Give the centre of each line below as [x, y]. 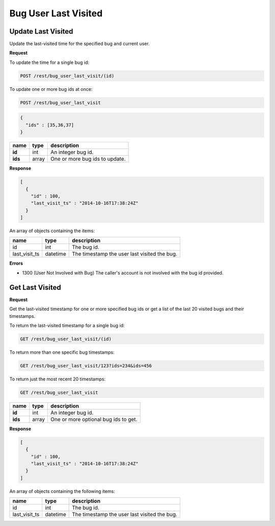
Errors [16, 263]
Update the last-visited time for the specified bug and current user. [79, 44]
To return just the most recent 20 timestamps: [58, 379]
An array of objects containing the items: [52, 231]
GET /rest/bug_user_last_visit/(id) [66, 339]
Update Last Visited [41, 31]
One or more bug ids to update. [88, 159]
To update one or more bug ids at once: [51, 89]
